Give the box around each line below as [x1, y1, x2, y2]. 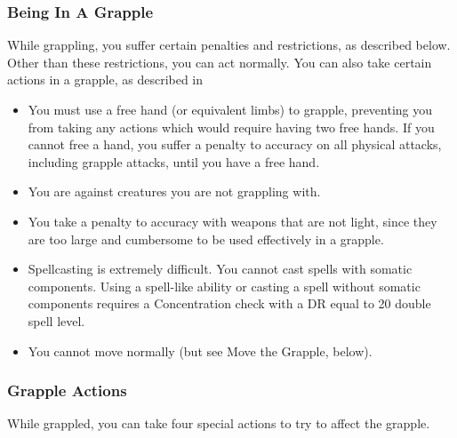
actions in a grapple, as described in [7, 70, 204, 89]
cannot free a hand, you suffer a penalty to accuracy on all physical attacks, [28, 135, 442, 154]
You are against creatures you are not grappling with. [28, 182, 321, 201]
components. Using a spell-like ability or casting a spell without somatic [28, 276, 421, 295]
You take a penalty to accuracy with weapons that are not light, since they [28, 211, 437, 230]
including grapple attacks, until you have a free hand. [28, 152, 320, 171]
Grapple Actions [7, 379, 127, 402]
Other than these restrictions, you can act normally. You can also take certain [7, 52, 432, 71]
